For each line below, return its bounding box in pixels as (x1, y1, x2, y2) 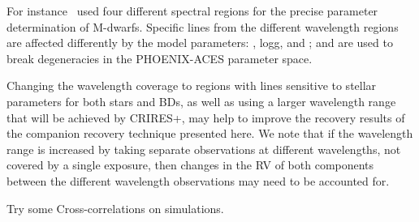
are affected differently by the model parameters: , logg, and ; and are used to (6, 34, 393, 51)
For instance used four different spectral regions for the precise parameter (6, 2, 378, 19)
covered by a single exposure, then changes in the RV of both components (6, 156, 374, 173)
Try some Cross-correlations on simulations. (6, 199, 224, 216)
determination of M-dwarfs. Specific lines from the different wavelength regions (6, 18, 399, 35)
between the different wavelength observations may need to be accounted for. (6, 172, 390, 189)
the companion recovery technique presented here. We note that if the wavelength (6, 125, 413, 142)
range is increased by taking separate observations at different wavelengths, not (6, 140, 401, 157)
